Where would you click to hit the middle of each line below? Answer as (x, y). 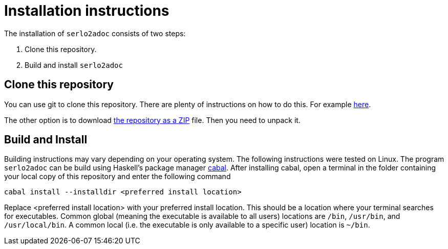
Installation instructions (87, 11)
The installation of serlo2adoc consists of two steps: (95, 33)
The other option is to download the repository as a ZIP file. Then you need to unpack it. (152, 120)
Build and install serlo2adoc (74, 65)
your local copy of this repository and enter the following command (118, 177)
